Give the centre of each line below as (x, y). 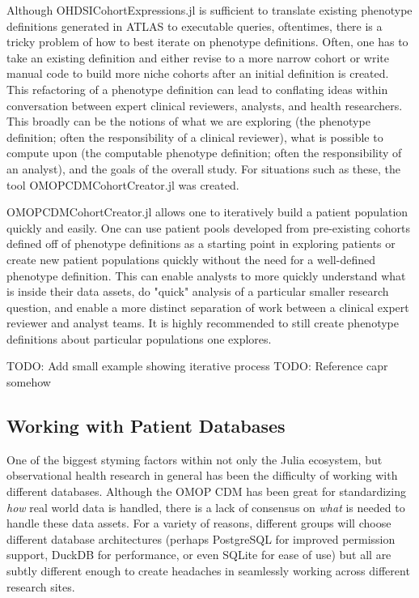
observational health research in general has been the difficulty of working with (202, 475)
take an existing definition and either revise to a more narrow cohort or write (198, 57)
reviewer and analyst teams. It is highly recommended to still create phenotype (203, 323)
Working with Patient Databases (146, 426)
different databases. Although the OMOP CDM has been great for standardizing (207, 491)
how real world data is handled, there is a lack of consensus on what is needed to (206, 507)
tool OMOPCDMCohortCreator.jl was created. (123, 184)
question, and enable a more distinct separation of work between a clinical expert (208, 307)
